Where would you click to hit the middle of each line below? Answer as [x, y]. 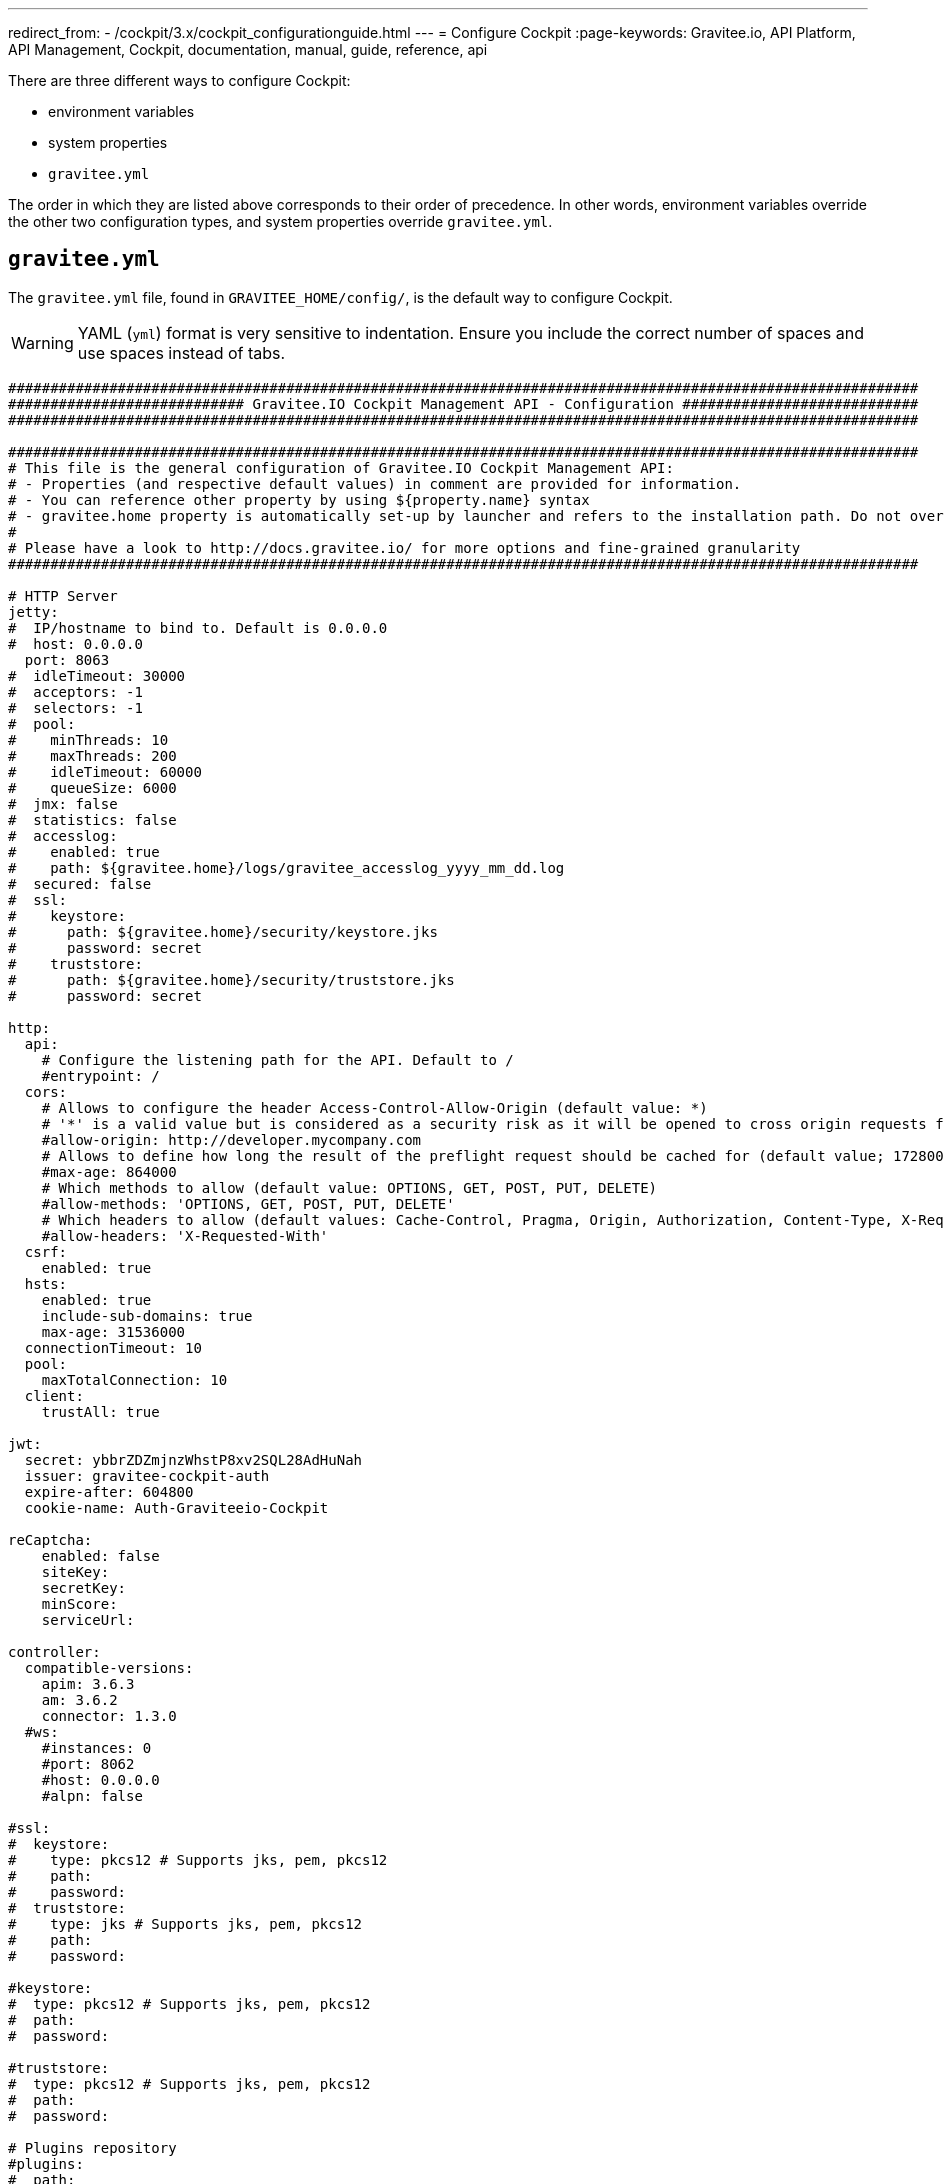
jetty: [33, 611]
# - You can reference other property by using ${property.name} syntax [299, 499]
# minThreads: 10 [88, 739]
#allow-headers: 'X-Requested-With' [185, 1235]
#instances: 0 [96, 1747]
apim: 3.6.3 [88, 1683]
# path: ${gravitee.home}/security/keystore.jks [223, 931]
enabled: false [100, 1555]
